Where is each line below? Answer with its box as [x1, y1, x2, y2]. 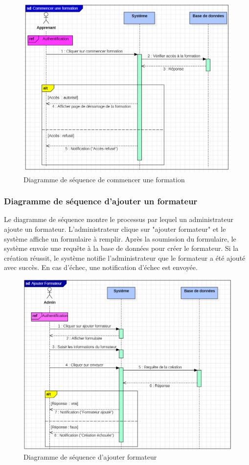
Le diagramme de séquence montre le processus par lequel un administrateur [4, 214, 233, 224]
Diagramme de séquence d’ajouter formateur [23, 451, 157, 462]
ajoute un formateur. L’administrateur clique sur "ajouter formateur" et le [4, 224, 226, 234]
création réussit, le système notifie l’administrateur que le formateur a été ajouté [4, 252, 246, 263]
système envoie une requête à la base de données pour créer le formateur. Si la [4, 243, 239, 253]
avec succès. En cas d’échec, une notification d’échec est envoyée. [4, 262, 198, 272]
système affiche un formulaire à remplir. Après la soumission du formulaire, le [4, 233, 236, 244]
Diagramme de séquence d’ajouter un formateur [4, 195, 198, 207]
